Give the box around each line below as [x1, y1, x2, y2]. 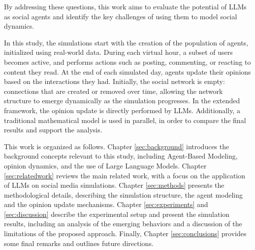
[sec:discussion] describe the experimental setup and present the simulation [4, 208, 230, 219]
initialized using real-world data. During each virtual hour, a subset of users [4, 47, 233, 57]
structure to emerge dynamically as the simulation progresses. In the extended [4, 95, 240, 106]
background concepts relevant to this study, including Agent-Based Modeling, [4, 151, 238, 161]
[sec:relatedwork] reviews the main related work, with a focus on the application [4, 170, 246, 180]
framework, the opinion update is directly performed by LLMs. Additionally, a [4, 105, 240, 115]
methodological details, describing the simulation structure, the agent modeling [4, 189, 243, 200]
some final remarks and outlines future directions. [4, 238, 154, 248]
